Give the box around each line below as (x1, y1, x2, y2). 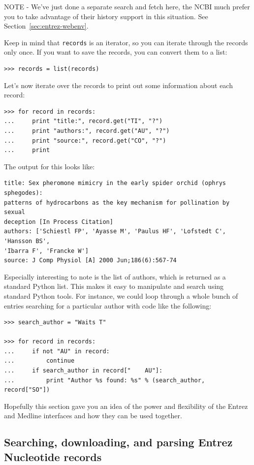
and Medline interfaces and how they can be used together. (4, 410, 182, 421)
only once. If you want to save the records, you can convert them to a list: (4, 47, 227, 57)
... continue (4, 357, 75, 365)
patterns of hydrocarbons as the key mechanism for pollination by (4, 199, 230, 206)
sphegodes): (4, 189, 43, 196)
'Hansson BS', (4, 237, 50, 245)
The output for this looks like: (4, 161, 95, 171)
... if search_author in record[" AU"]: (4, 367, 163, 374)
